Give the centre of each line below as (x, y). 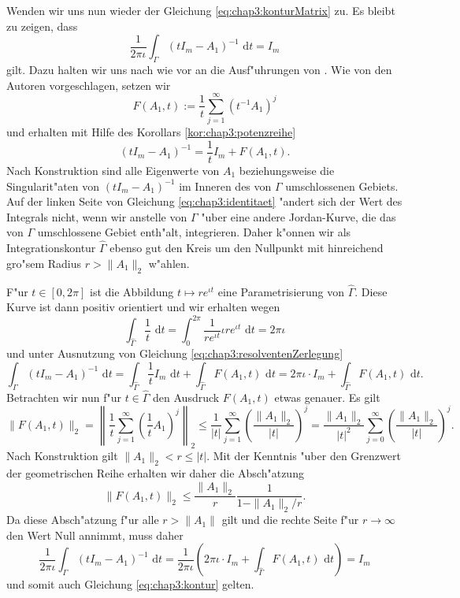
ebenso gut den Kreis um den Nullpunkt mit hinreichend (247, 248)
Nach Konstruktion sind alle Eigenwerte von (113, 170)
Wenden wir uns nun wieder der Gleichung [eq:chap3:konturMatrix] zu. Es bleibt (201, 10)
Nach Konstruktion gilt (62, 456)
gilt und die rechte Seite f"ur (290, 520)
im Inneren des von (225, 186)
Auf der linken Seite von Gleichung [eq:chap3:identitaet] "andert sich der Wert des (204, 201)
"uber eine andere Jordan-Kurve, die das (299, 216)
